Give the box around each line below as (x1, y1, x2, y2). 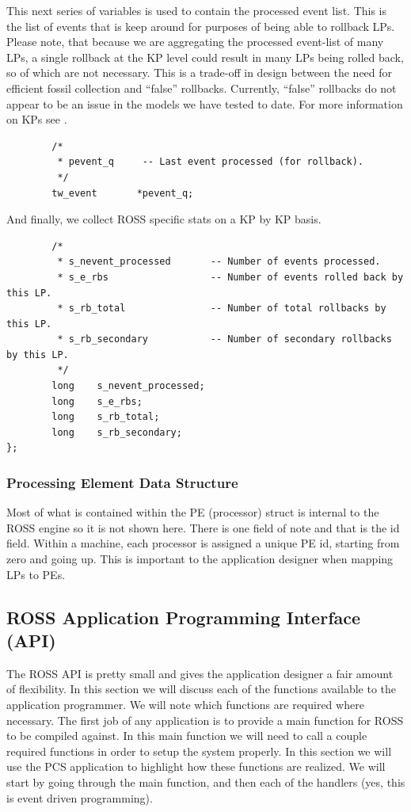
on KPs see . (6, 111, 67, 128)
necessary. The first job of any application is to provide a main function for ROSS (6, 711, 404, 728)
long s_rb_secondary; (51, 426, 182, 438)
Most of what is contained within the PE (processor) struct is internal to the (6, 504, 379, 520)
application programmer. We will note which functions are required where (6, 696, 364, 712)
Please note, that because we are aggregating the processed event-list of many (6, 33, 384, 50)
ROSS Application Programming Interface (6, 604, 361, 629)
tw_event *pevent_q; (51, 187, 194, 199)
